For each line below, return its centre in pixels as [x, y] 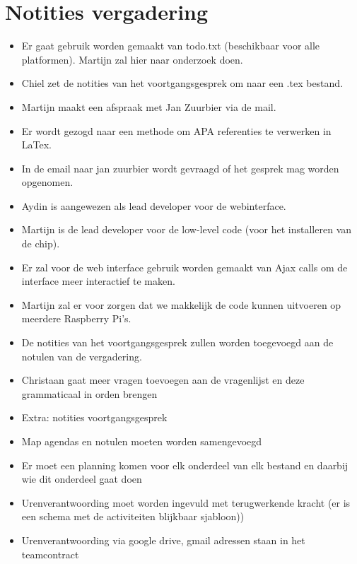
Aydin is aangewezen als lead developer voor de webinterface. [154, 205]
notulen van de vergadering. [82, 356]
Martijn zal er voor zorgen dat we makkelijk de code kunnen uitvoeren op [181, 304]
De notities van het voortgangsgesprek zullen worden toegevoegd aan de [177, 342]
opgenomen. [47, 182]
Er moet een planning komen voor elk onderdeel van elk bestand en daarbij [185, 465]
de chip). [41, 243]
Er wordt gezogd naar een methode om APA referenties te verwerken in [176, 130]
